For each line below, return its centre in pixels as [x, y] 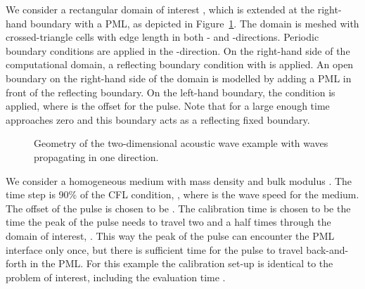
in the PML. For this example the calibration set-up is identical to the [181, 263]
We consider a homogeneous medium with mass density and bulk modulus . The [179, 180]
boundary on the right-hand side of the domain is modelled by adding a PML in [179, 78]
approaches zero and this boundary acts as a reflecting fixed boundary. [158, 119]
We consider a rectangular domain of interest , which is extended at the [160, 9]
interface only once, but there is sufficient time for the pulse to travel [154, 249]
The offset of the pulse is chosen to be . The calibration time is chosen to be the [178, 208]
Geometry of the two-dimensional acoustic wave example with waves [181, 143]
